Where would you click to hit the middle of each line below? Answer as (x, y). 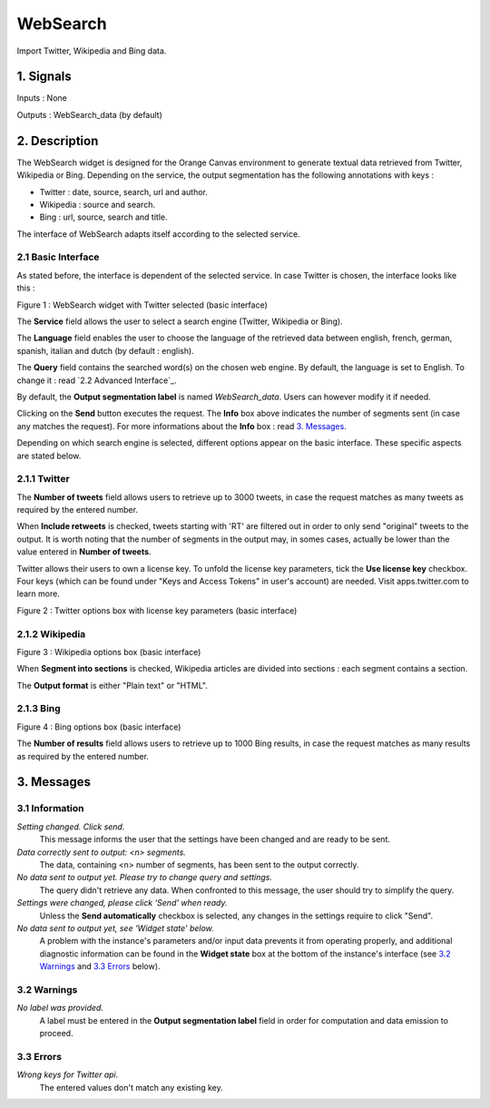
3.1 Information (50, 809)
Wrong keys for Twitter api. (68, 1074)
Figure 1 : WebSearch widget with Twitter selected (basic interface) (142, 305)
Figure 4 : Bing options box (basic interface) (99, 727)
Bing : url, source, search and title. (103, 217)
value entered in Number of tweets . (84, 552)
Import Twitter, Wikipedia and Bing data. (92, 51)
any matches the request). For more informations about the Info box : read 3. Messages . (181, 426)
